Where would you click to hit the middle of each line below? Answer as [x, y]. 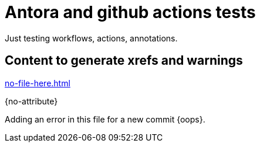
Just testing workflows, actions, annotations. [91, 38]
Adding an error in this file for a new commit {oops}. [105, 119]
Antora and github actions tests [130, 12]
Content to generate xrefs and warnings [124, 61]
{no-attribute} [31, 101]
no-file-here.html [38, 83]
